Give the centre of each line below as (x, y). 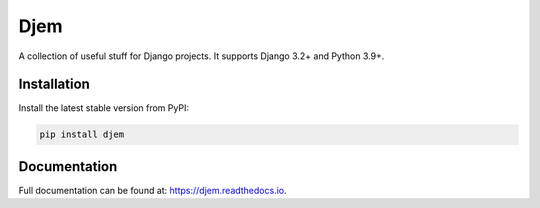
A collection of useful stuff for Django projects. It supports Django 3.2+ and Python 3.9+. (201, 56)
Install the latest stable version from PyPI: (104, 108)
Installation (54, 84)
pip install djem (82, 134)
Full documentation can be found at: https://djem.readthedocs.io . (152, 190)
